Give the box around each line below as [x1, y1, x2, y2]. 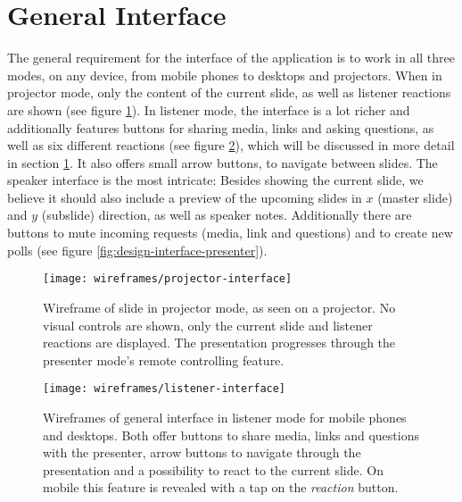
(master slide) [377, 188, 453, 206]
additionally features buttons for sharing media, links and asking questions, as [7, 118, 434, 137]
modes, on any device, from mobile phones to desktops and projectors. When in [7, 65, 442, 84]
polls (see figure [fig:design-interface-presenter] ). [7, 240, 268, 259]
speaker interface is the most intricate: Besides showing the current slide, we [7, 171, 424, 189]
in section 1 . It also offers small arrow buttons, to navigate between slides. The [7, 153, 438, 172]
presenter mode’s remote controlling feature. [43, 350, 285, 369]
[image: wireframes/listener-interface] [43, 382, 286, 396]
